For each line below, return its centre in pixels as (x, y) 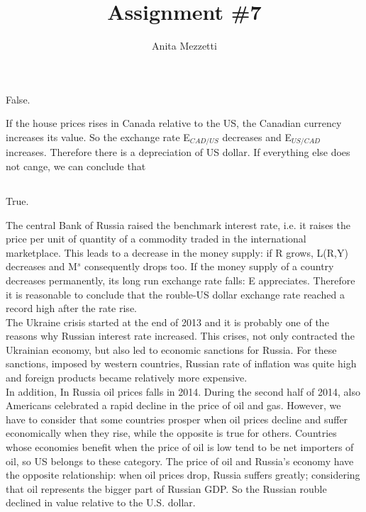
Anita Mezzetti (184, 46)
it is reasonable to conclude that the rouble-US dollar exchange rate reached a (175, 294)
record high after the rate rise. (71, 308)
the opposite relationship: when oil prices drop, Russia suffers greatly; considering (183, 475)
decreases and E (257, 137)
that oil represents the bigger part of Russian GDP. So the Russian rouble (166, 488)
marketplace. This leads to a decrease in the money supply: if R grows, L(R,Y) (177, 252)
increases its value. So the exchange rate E (98, 137)
